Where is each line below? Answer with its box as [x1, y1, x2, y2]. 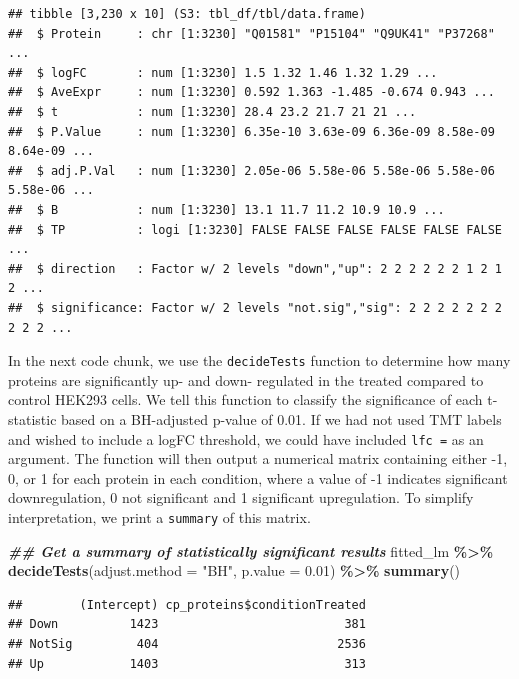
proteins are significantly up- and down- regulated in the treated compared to [8, 369, 484, 390]
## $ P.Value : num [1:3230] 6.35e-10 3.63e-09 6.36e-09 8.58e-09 [8, 124, 495, 139]
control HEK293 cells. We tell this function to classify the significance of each [8, 389, 483, 410]
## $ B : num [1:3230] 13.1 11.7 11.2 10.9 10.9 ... [8, 202, 445, 217]
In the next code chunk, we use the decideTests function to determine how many [8, 350, 511, 371]
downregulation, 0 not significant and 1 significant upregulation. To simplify [8, 487, 474, 508]
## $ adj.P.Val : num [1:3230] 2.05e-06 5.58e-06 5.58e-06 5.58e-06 [8, 163, 495, 178]
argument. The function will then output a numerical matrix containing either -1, [8, 448, 508, 469]
